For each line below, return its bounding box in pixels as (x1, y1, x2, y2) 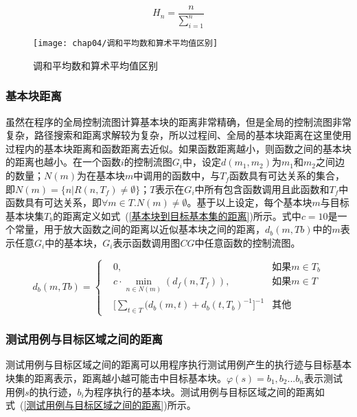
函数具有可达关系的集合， (229, 168, 345, 183)
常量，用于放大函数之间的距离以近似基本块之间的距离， (14, 222, 265, 236)
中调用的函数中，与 (133, 168, 220, 183)
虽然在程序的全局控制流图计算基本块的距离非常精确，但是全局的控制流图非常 (5, 114, 352, 128)
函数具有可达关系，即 (5, 195, 102, 210)
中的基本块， (45, 236, 103, 250)
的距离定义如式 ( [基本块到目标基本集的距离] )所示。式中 (53, 208, 301, 223)
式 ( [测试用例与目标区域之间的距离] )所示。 (5, 398, 196, 412)
